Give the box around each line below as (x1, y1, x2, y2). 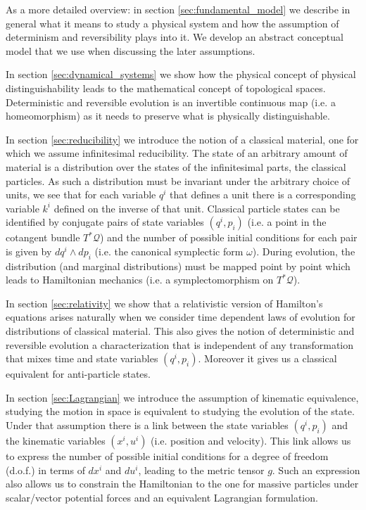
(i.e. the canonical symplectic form (94, 243, 244, 258)
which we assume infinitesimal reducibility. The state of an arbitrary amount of (6, 146, 348, 160)
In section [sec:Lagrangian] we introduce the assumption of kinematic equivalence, (6, 390, 359, 404)
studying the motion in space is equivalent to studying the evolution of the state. (6, 404, 355, 419)
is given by (6, 243, 52, 258)
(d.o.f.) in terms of (6, 462, 85, 477)
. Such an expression (272, 462, 360, 477)
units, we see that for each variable (6, 187, 156, 202)
